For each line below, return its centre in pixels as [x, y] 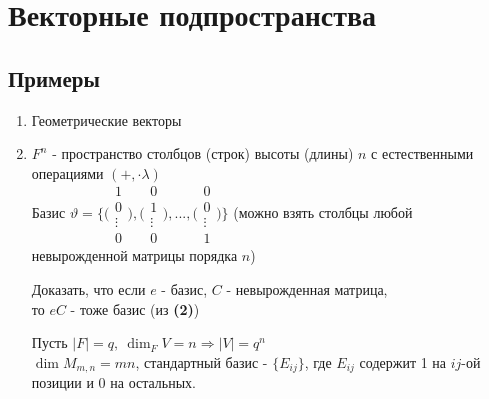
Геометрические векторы [106, 119]
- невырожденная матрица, [307, 289]
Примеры [54, 77]
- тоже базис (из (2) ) [135, 308]
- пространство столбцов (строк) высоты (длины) [203, 153]
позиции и [62, 382]
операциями [67, 172]
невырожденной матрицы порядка [134, 255]
